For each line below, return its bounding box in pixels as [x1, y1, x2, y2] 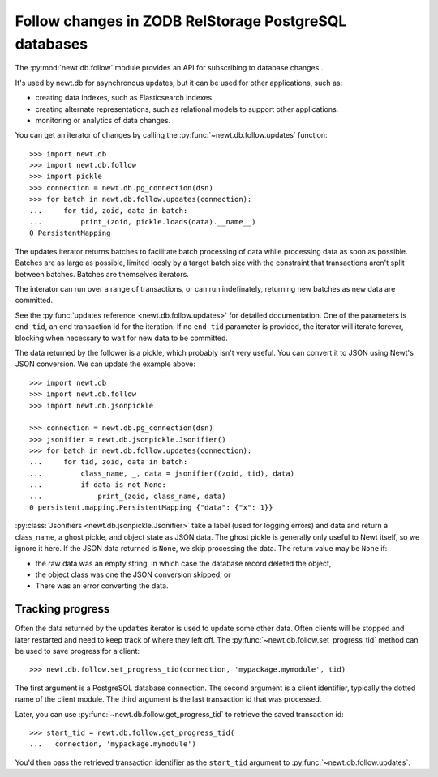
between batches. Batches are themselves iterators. [15, 269, 190, 279]
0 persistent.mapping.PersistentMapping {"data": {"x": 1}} [29, 503, 273, 512]
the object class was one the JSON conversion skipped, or [35, 570, 231, 579]
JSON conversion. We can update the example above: [15, 359, 196, 369]
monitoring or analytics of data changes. [35, 115, 171, 125]
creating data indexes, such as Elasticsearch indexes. [35, 93, 214, 103]
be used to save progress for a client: [15, 647, 140, 656]
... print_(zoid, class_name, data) [29, 491, 226, 501]
